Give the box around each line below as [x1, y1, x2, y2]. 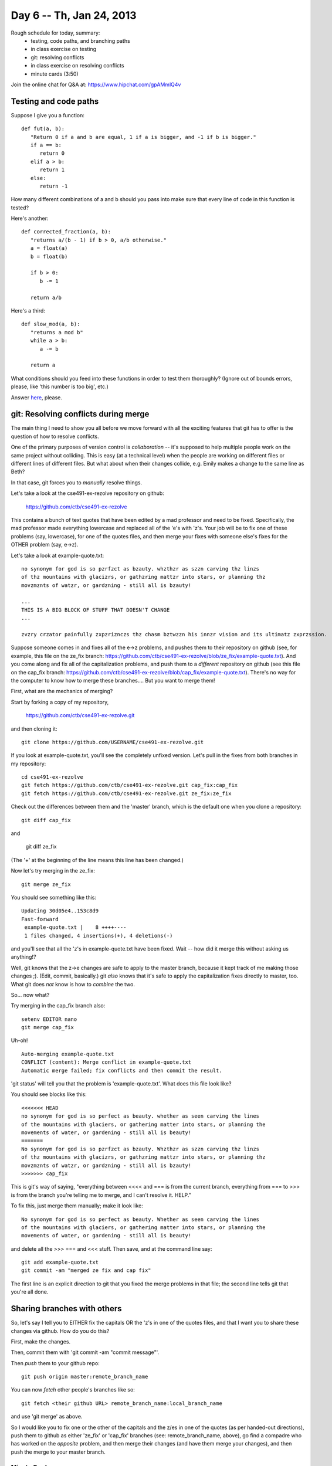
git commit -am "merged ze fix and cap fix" [21, 1267, 152, 1274]
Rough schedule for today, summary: [11, 29, 100, 36]
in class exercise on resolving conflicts [31, 62, 124, 69]
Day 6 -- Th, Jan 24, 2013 [11, 9, 137, 22]
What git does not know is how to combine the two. [11, 980, 135, 987]
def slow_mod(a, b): [21, 321, 80, 328]
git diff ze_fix [25, 843, 57, 850]
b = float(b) [30, 253, 68, 260]
